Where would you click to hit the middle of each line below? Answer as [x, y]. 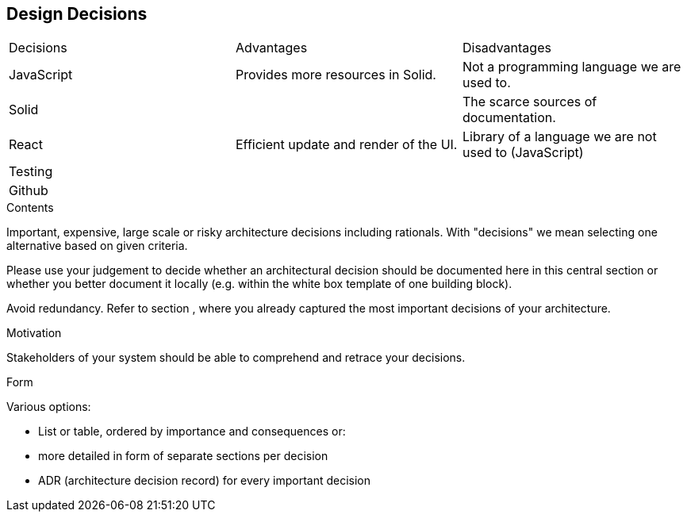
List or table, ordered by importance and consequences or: [192, 432]
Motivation [34, 333]
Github [29, 191]
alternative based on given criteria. [97, 246]
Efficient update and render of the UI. [346, 145]
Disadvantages [507, 48]
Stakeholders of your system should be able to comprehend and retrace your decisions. [236, 358]
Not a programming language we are [572, 67]
